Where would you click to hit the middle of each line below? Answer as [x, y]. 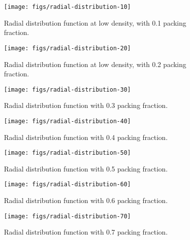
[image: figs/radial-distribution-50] [67, 153]
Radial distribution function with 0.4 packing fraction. [86, 137]
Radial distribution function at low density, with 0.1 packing [95, 22]
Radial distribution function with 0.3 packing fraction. [86, 105]
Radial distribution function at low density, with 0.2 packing [95, 64]
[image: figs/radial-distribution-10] [67, 7]
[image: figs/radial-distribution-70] [67, 216]
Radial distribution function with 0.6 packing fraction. [86, 200]
